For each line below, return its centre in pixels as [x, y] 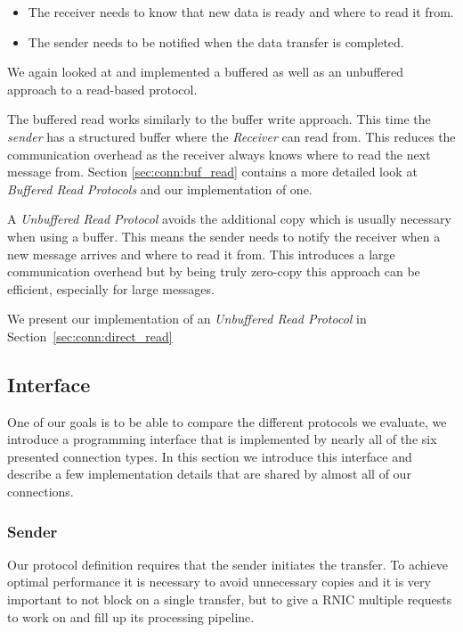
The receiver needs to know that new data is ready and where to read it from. [241, 12]
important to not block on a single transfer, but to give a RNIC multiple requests [230, 599]
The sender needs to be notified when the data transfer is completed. [216, 41]
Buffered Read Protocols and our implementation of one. [160, 189]
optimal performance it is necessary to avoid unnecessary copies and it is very [219, 582]
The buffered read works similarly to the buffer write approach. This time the [219, 119]
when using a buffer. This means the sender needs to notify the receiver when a [224, 236]
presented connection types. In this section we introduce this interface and [210, 456]
